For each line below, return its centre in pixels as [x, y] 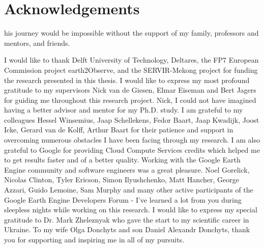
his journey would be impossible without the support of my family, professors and [131, 33]
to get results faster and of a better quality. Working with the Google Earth [122, 160]
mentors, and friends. [37, 43]
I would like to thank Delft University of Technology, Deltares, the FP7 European [131, 60]
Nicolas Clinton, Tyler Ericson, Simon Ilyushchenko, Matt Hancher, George [122, 180]
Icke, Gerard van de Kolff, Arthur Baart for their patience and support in [119, 130]
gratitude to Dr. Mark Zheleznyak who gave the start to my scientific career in [127, 219]
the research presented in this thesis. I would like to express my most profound [127, 80]
